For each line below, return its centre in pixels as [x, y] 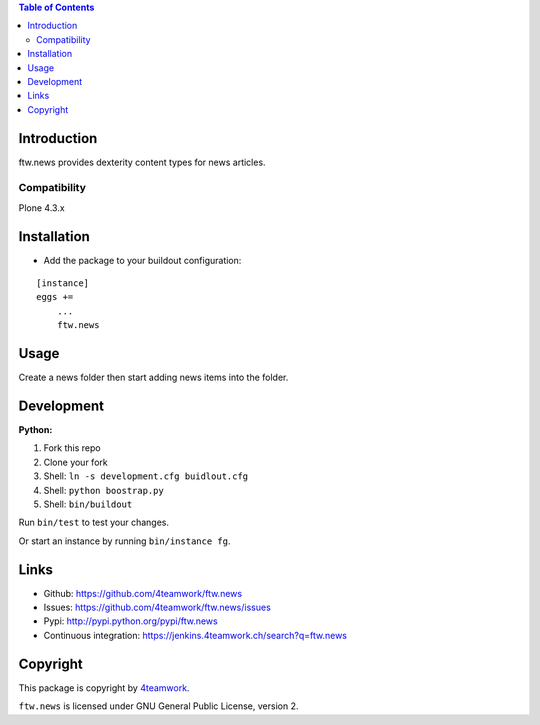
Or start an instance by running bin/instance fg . [124, 541]
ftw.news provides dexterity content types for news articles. [142, 162]
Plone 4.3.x [41, 207]
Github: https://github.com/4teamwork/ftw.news [143, 593]
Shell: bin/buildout [88, 504]
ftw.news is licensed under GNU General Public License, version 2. [158, 706]
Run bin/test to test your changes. [94, 522]
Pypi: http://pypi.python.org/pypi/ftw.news [131, 621]
